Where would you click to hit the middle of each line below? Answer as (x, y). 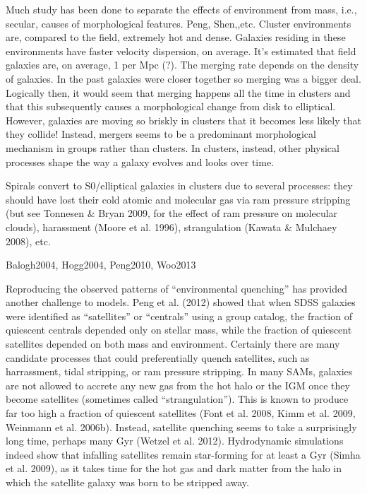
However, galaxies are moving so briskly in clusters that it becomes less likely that (183, 120)
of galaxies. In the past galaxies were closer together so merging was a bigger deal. (183, 78)
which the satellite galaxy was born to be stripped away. (127, 482)
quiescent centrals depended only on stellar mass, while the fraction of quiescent (179, 330)
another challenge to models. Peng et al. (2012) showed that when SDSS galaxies (181, 302)
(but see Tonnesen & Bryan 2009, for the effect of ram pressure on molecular (172, 213)
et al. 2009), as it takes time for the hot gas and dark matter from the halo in (174, 468)
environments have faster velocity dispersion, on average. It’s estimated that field (181, 51)
